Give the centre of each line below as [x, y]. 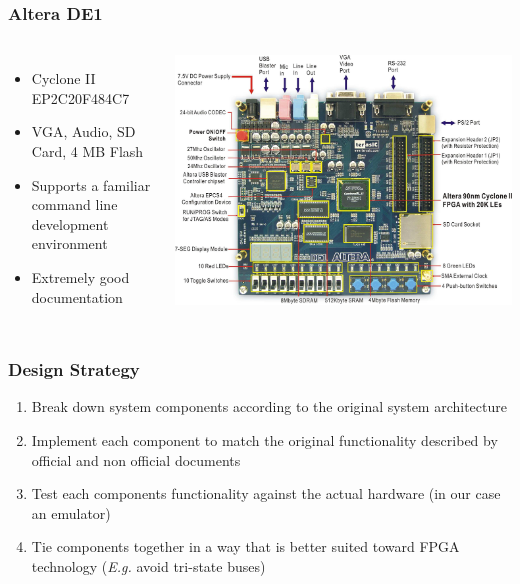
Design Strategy [74, 369]
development [70, 223]
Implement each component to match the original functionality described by [264, 439]
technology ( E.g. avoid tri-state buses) [148, 565]
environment [69, 243]
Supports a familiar [91, 184]
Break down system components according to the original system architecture [269, 406]
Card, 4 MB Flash [87, 151]
